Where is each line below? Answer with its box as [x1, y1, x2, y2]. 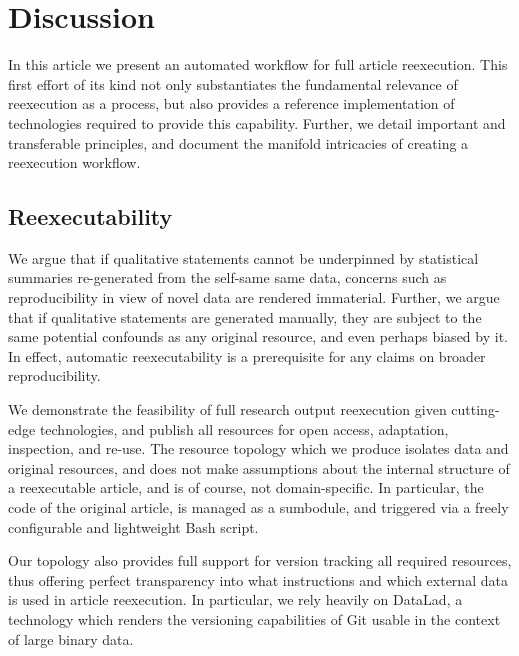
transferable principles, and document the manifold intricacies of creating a [8, 132, 469, 153]
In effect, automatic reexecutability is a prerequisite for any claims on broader [8, 345, 486, 366]
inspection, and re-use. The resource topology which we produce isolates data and [8, 438, 509, 459]
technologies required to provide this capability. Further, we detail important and [8, 112, 506, 133]
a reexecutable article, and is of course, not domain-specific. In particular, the [8, 477, 484, 498]
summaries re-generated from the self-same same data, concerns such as [8, 267, 447, 288]
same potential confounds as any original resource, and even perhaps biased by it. [8, 326, 508, 347]
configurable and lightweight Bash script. [8, 516, 259, 537]
